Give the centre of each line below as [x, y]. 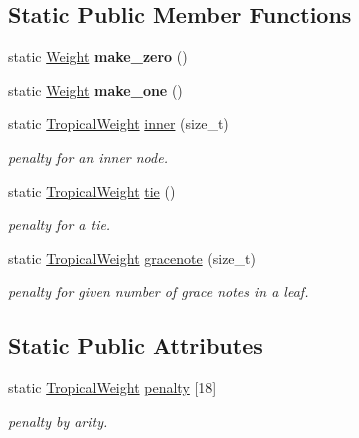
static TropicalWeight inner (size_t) [118, 123]
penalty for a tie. [59, 224]
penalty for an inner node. [88, 156]
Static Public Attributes [135, 345]
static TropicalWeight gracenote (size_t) [132, 257]
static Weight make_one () [95, 89]
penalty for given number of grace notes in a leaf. [158, 291]
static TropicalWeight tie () [92, 190]
